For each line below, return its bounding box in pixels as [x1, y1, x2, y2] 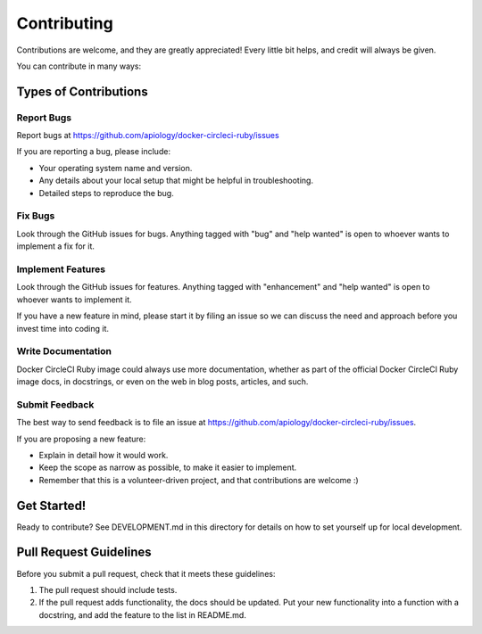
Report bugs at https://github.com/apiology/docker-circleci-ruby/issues [16, 130, 280, 141]
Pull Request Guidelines [16, 545, 152, 560]
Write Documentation [16, 345, 112, 358]
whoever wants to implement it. [16, 294, 133, 305]
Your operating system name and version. [38, 162, 193, 173]
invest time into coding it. [16, 323, 110, 333]
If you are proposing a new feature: [16, 433, 146, 444]
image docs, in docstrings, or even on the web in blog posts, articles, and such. [16, 376, 309, 387]
